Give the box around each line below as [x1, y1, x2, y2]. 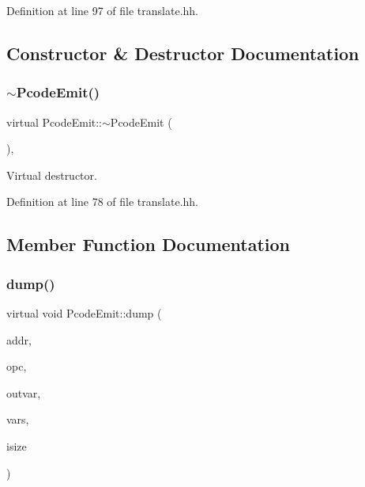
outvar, [6, 384, 41, 401]
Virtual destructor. [6, 166, 97, 183]
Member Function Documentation [6, 232, 291, 257]
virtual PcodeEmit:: [6, 113, 103, 130]
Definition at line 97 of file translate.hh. [6, 2, 199, 18]
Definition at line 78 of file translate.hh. [6, 193, 199, 210]
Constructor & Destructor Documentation [6, 40, 359, 65]
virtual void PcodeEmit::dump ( [6, 304, 162, 321]
